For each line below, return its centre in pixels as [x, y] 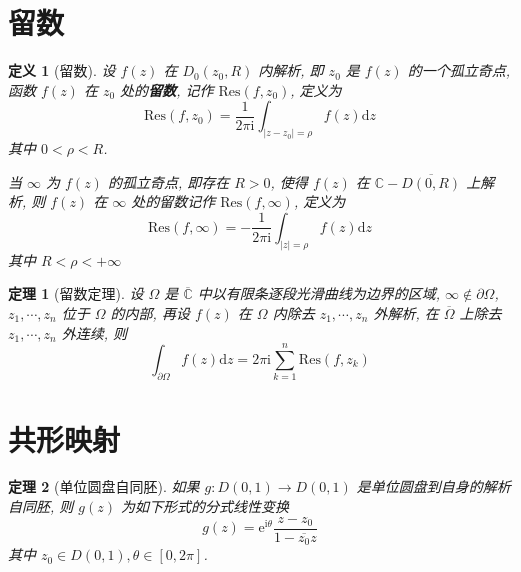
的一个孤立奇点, [459, 70]
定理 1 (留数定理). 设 [76, 293]
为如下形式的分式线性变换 [205, 506]
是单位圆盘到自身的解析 [433, 486]
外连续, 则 [94, 332]
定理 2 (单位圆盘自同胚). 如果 [104, 486]
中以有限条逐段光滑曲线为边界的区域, [319, 293]
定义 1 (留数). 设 [62, 70]
